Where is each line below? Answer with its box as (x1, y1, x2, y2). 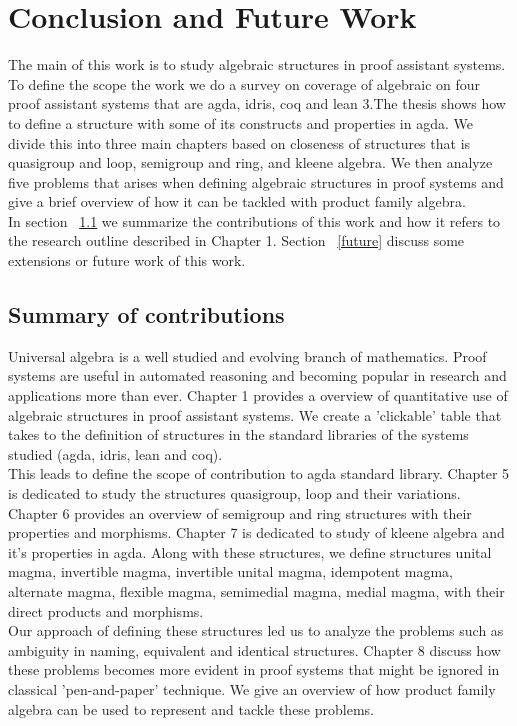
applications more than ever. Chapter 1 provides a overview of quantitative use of (8, 385, 508, 406)
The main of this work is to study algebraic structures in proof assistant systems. (8, 54, 506, 75)
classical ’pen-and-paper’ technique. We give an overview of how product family (8, 678, 496, 699)
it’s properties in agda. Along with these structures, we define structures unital (8, 541, 492, 562)
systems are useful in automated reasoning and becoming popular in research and (8, 365, 507, 386)
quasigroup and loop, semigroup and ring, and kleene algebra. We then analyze (8, 152, 493, 173)
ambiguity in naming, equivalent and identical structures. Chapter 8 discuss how (8, 639, 501, 660)
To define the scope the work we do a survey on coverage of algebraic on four (8, 73, 481, 94)
